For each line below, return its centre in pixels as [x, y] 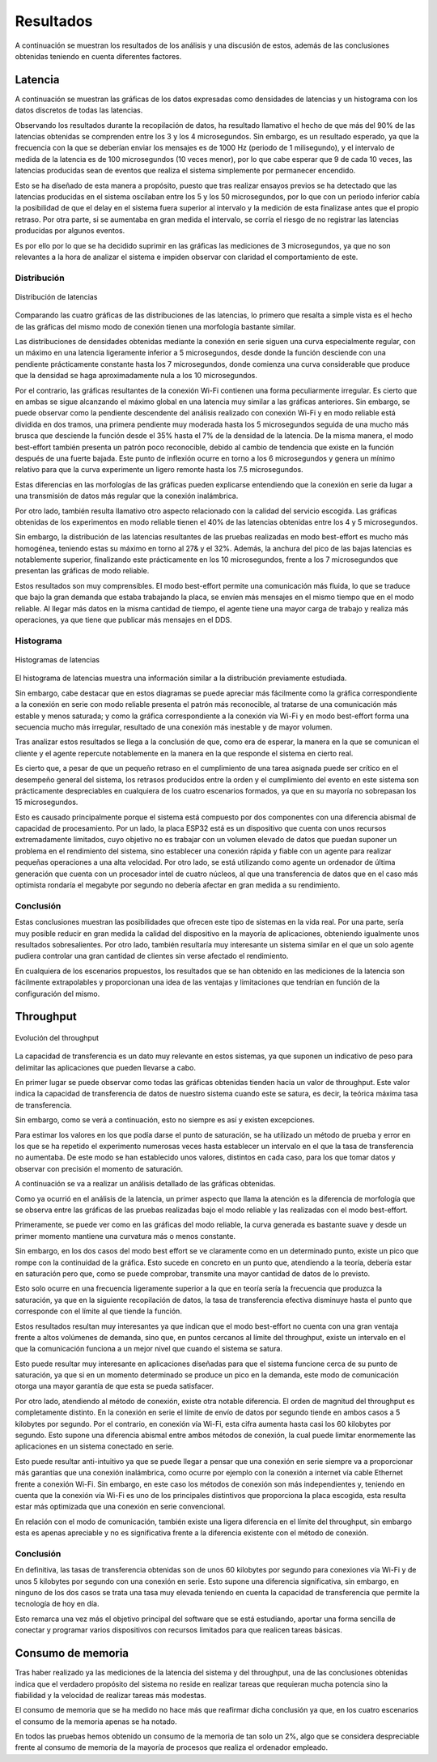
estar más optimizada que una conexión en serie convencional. [120, 1507]
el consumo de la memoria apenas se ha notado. [96, 1722]
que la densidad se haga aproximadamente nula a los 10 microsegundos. [136, 376]
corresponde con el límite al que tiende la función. [98, 1311]
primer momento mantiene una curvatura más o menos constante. [125, 1236]
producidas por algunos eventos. [70, 231]
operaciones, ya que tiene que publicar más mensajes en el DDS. [123, 620]
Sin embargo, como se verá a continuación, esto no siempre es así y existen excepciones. [165, 1120]
